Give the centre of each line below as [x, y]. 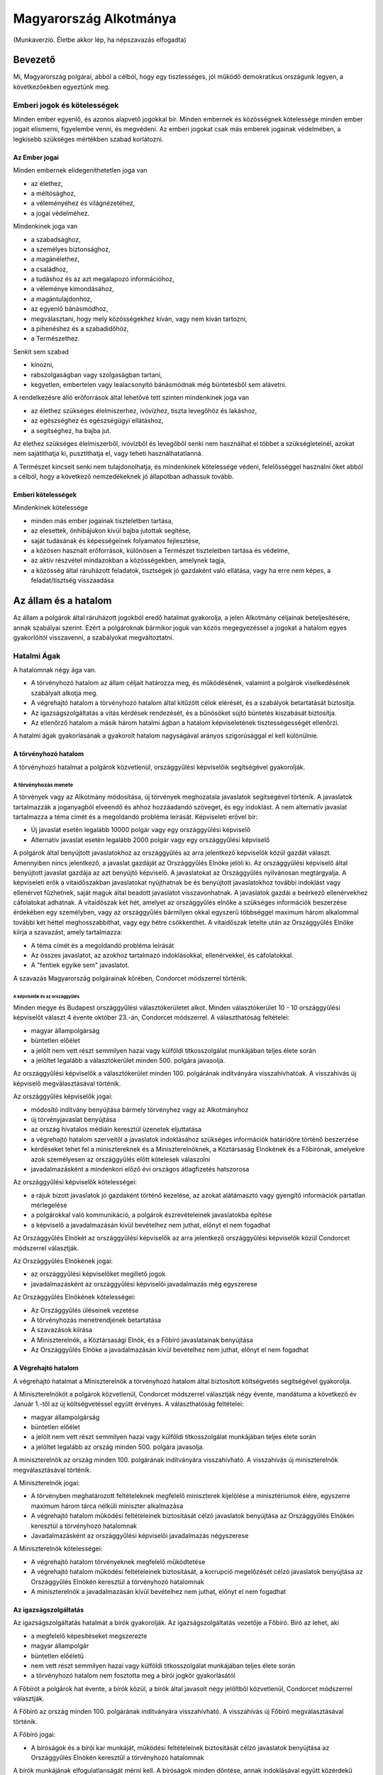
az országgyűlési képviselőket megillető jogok [98, 1274]
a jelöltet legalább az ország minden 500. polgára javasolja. [118, 1447]
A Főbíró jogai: [34, 1735]
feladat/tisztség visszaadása [73, 580]
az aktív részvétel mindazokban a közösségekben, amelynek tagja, [128, 560]
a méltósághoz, [53, 193]
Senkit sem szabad [41, 351]
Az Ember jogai [36, 157]
